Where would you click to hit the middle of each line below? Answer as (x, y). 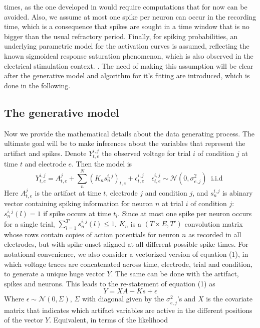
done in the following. (37, 85)
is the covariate (229, 299)
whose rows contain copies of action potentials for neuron (92, 234)
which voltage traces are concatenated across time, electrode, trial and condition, (128, 264)
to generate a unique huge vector (54, 274)
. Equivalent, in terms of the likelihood (109, 320)
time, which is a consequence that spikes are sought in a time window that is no (127, 26)
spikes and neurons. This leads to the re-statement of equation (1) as (110, 283)
